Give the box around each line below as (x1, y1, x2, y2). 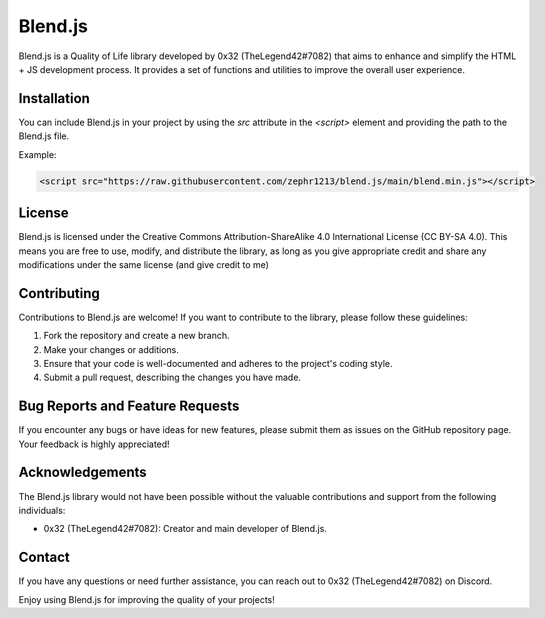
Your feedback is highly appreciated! (18, 438, 170, 450)
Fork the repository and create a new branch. (43, 330, 230, 342)
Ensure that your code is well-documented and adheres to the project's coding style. (43, 357, 393, 369)
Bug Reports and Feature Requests (18, 398, 240, 415)
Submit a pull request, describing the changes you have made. (43, 371, 302, 384)
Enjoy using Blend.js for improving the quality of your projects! (18, 593, 275, 605)
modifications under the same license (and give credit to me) (18, 258, 270, 270)
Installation (18, 90, 90, 107)
